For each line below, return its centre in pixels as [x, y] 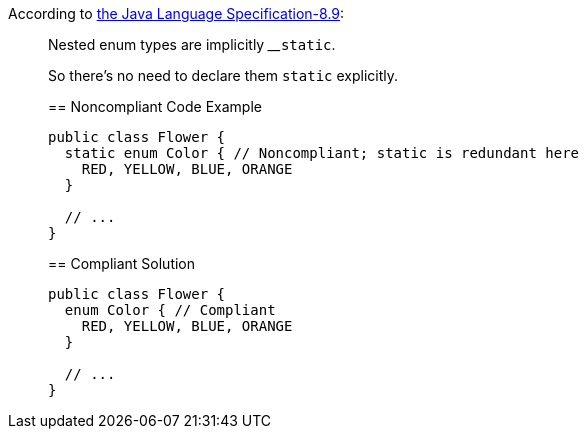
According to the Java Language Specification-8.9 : [176, 13]
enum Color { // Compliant [170, 310]
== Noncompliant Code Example [155, 106]
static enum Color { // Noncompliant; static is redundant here [322, 153]
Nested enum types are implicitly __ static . [192, 44]
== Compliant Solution [122, 263]
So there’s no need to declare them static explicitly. [223, 75]
